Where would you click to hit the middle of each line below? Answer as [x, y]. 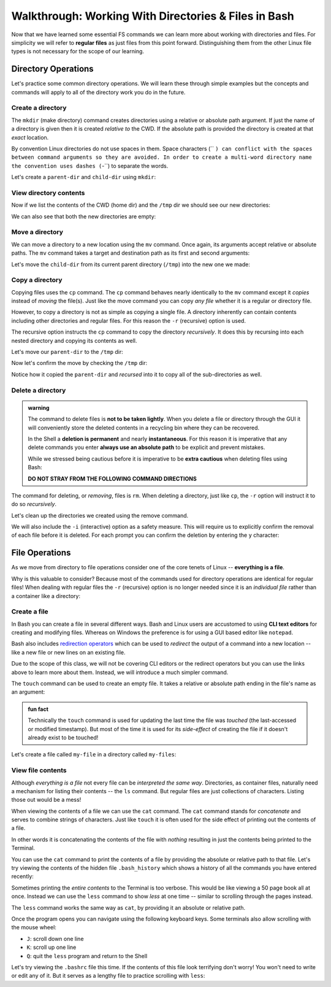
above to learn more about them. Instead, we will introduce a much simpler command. [120, 672]
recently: [22, 877]
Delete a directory [39, 390]
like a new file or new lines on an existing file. [68, 652]
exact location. [30, 137]
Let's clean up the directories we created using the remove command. [100, 515]
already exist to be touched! [63, 737]
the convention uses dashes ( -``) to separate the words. [90, 166]
